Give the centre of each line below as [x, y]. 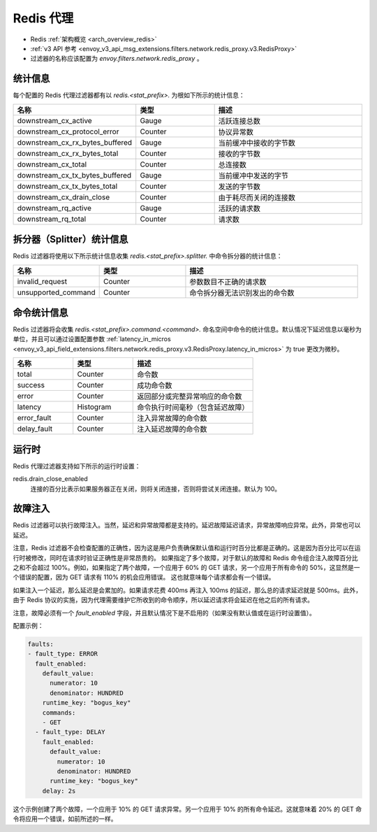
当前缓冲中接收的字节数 [257, 143]
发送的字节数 [239, 187]
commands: [59, 712]
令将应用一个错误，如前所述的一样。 [65, 819]
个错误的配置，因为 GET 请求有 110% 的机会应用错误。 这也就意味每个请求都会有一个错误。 [144, 578]
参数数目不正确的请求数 [228, 282]
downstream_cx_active [54, 120]
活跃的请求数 [239, 208]
